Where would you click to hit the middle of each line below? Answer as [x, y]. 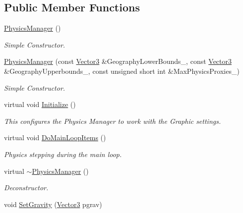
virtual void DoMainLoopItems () [55, 137]
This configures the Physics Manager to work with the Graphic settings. [113, 121]
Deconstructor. [26, 187]
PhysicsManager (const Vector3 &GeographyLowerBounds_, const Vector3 [118, 61]
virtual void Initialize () [40, 104]
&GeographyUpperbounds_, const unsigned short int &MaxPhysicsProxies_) [122, 71]
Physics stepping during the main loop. [63, 154]
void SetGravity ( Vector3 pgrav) [53, 204]
